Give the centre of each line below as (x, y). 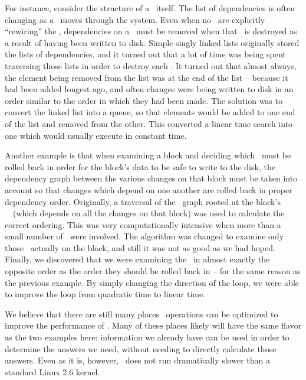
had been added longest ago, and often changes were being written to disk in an (149, 89)
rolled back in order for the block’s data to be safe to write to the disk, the (140, 166)
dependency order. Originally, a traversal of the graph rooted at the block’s (143, 201)
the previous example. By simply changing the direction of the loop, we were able (152, 282)
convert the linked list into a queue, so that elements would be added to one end (150, 112)
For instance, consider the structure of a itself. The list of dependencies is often (150, 8)
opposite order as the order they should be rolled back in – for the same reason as (153, 271)
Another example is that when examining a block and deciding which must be (148, 155)
